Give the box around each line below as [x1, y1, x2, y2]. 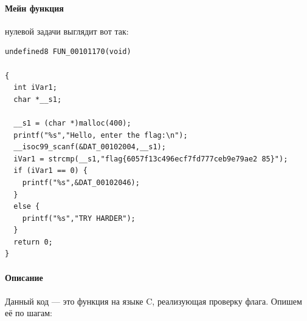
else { [13, 202, 40, 211]
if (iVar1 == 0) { [13, 166, 88, 175]
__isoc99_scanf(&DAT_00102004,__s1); [13, 143, 166, 152]
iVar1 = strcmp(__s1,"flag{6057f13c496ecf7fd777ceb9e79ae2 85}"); [13, 154, 288, 163]
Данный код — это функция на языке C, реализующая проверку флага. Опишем [5, 294, 302, 307]
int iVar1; [13, 83, 57, 92]
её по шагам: [5, 306, 52, 319]
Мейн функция [5, 1, 64, 14]
